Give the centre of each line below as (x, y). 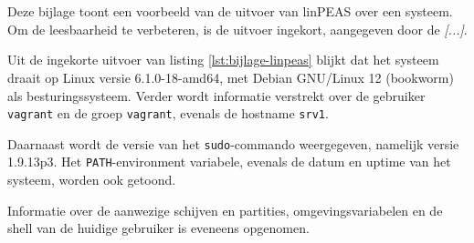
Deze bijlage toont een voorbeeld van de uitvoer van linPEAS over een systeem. (230, 11)
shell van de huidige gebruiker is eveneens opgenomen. (158, 228)
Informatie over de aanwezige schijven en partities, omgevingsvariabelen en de (225, 210)
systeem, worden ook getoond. (92, 180)
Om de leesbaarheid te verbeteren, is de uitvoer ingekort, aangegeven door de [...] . (237, 29)
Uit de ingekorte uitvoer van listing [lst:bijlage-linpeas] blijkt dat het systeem (223, 60)
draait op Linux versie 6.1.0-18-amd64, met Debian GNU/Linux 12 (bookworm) (231, 77)
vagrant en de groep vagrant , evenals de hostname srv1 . (168, 113)
